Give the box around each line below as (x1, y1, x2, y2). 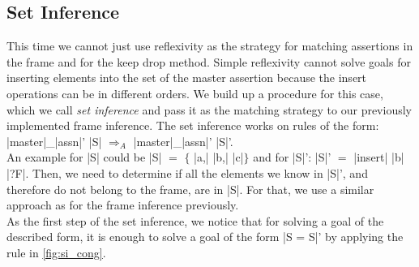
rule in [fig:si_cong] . (6, 243, 106, 261)
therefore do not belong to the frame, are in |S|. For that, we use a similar (6, 180, 374, 197)
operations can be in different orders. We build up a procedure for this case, (6, 84, 383, 101)
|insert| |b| (353, 149, 404, 166)
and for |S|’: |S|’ (253, 149, 331, 166)
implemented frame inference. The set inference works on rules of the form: (6, 117, 379, 134)
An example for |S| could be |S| (6, 149, 162, 166)
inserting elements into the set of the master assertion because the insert (6, 69, 367, 86)
